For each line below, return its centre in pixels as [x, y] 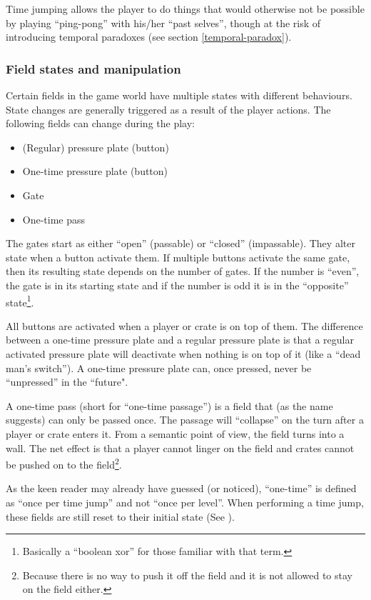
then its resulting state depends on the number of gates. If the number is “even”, [183, 271]
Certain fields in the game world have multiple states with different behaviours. [179, 95]
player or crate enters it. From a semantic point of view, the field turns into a [175, 433]
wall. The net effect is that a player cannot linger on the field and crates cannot [180, 447]
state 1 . [20, 301]
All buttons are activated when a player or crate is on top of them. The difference [184, 325]
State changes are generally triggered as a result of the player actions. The [168, 109]
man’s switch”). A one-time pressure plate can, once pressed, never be [159, 367]
